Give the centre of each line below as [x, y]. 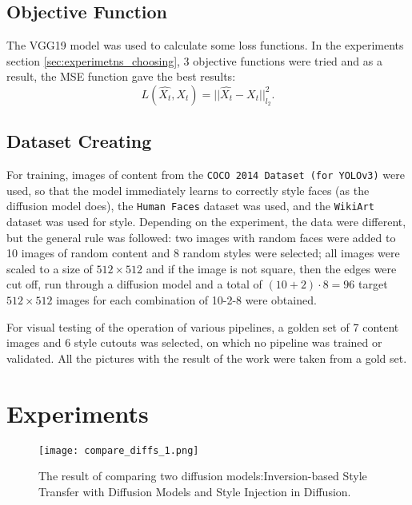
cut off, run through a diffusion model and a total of [134, 284]
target [373, 284]
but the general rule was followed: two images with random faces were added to [201, 237]
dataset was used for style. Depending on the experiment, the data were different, [206, 222]
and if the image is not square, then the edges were [271, 268]
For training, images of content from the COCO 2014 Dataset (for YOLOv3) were [206, 175]
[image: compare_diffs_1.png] [119, 450]
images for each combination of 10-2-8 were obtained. [186, 300]
